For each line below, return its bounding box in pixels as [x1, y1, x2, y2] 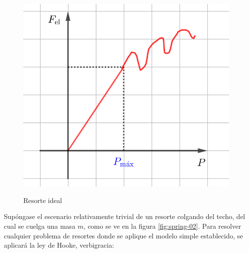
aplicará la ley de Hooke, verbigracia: [4, 240, 114, 250]
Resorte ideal [23, 195, 62, 205]
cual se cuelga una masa [4, 220, 76, 231]
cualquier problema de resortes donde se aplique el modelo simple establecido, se [4, 230, 243, 240]
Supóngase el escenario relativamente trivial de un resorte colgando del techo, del [4, 211, 246, 221]
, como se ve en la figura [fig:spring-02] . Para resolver [83, 220, 241, 231]
